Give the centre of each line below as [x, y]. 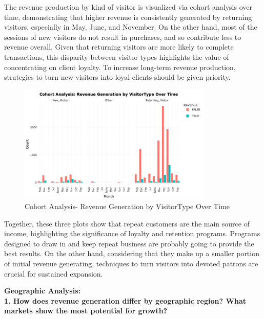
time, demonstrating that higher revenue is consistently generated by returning [128, 17]
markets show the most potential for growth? [86, 311]
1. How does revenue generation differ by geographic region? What [125, 300]
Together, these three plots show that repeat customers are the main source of [127, 223]
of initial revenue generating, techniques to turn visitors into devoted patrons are [131, 263]
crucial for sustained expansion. [54, 273]
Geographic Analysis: [43, 291]
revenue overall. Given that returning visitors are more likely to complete [119, 47]
